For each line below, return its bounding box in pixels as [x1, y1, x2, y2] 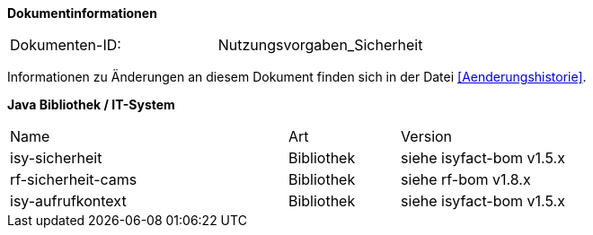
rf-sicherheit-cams [10, 170, 137, 188]
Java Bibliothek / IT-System [7, 97, 175, 112]
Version [401, 127, 453, 145]
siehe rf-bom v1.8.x [401, 170, 531, 188]
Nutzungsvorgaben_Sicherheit [217, 36, 423, 54]
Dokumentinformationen [7, 5, 157, 21]
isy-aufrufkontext [10, 192, 127, 210]
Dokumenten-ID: [10, 36, 121, 54]
